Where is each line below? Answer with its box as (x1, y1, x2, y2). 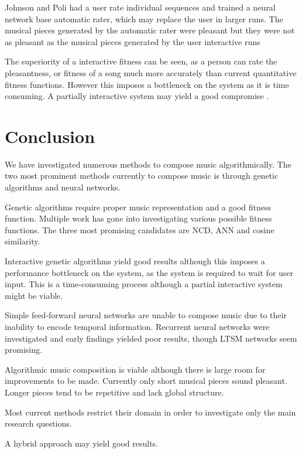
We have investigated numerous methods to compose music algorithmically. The (5, 158, 291, 170)
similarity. (5, 235, 40, 247)
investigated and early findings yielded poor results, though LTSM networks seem (5, 332, 297, 344)
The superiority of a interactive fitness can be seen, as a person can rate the (5, 55, 277, 67)
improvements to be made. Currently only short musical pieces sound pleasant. (5, 374, 287, 387)
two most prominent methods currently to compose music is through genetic (5, 169, 279, 182)
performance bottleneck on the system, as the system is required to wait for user (5, 266, 294, 278)
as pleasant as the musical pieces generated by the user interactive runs (5, 35, 260, 47)
